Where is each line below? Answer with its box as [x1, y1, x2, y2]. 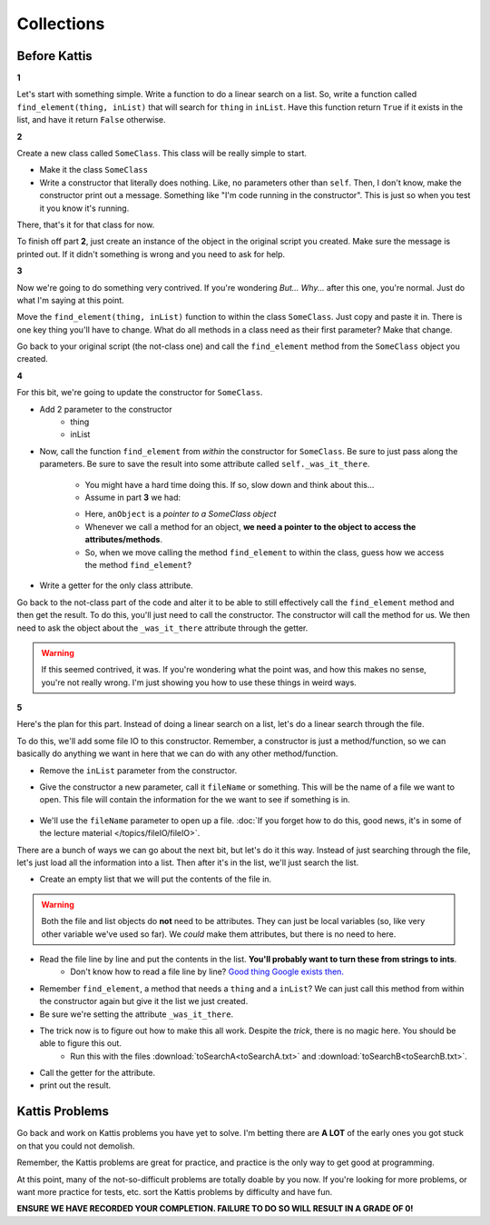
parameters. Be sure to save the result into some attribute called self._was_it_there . [39, 459, 370, 470]
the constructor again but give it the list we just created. [39, 996, 249, 1007]
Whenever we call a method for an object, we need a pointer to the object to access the [84, 521, 416, 532]
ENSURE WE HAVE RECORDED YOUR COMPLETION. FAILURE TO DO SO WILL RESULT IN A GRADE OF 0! [16, 1203, 414, 1214]
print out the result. [39, 1080, 112, 1091]
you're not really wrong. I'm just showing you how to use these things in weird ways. [41, 677, 358, 688]
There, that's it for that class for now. [16, 219, 155, 230]
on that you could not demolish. [16, 1140, 135, 1151]
